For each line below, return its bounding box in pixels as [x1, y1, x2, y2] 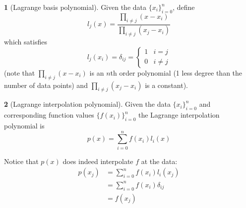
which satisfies [4, 37, 47, 47]
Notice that [4, 156, 39, 166]
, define [173, 2, 195, 12]
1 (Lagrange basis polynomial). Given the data [4, 2, 147, 12]
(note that [4, 67, 35, 78]
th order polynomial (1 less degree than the [110, 67, 243, 78]
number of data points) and [4, 80, 88, 90]
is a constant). [145, 80, 188, 90]
